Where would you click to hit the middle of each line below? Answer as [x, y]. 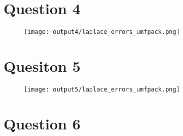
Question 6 [42, 123]
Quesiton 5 [42, 65]
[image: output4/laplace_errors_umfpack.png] [102, 32]
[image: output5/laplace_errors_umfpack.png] [102, 89]
